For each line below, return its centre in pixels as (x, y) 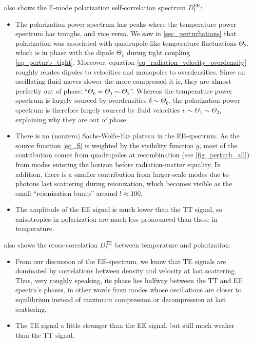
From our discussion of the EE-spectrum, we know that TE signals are (121, 261)
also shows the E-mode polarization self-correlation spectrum (95, 7)
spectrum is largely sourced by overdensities (81, 100)
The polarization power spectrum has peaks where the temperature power (126, 24)
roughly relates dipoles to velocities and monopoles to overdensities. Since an (130, 71)
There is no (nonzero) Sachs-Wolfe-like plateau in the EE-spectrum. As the (127, 136)
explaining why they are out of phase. (72, 119)
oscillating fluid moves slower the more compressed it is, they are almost (123, 81)
